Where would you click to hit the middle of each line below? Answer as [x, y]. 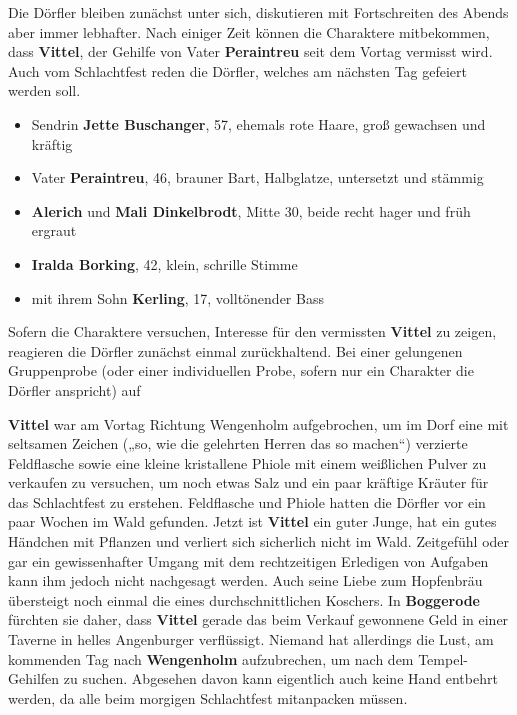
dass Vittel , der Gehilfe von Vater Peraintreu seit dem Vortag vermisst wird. [250, 51]
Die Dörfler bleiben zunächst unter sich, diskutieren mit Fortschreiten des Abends [258, 12]
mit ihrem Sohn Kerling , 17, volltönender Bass [177, 297]
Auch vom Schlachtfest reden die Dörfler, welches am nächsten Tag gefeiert [238, 70]
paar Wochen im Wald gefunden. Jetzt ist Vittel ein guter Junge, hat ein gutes [252, 521]
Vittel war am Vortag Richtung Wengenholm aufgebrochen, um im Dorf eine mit [258, 423]
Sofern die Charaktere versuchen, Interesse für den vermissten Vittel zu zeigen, [252, 331]
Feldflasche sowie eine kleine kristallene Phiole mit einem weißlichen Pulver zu [247, 462]
